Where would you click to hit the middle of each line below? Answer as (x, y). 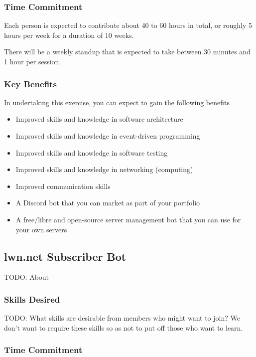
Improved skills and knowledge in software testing (92, 152)
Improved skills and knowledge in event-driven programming (108, 136)
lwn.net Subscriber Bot (65, 256)
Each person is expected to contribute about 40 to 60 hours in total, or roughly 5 (128, 25)
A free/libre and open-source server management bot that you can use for (128, 219)
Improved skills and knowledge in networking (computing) (104, 169)
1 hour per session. (33, 61)
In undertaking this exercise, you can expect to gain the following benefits (117, 102)
